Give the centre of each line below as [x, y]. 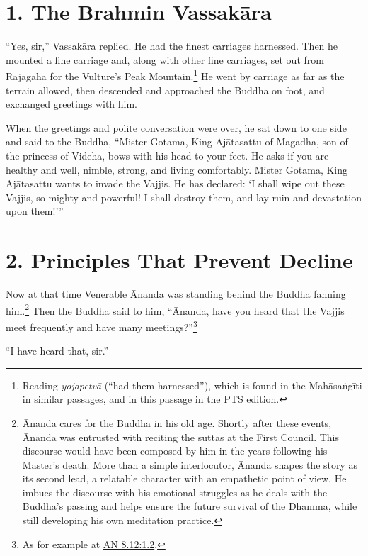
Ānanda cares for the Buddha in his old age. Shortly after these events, [177, 422]
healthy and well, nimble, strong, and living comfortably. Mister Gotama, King [177, 169]
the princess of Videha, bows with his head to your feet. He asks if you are [167, 155]
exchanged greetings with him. [72, 104]
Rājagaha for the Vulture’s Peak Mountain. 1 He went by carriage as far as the [175, 75]
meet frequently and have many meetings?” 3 [102, 326]
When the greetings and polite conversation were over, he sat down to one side [176, 127]
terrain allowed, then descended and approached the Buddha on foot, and [165, 90]
